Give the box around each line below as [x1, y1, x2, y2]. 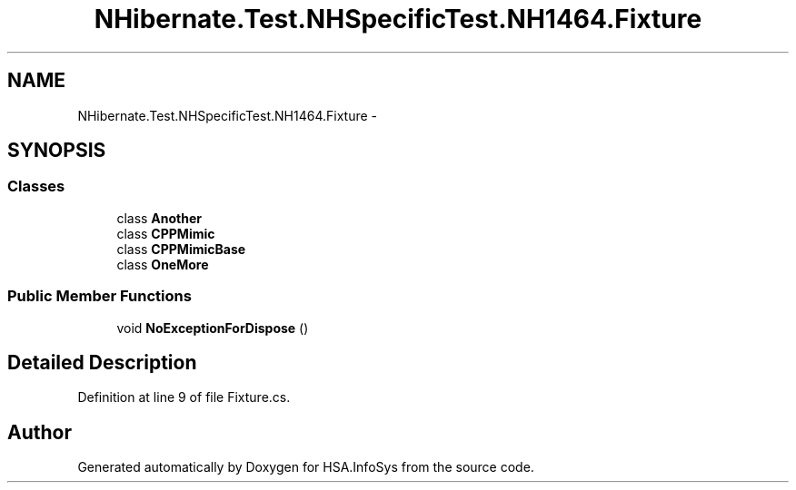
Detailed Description [7, 350, 197, 374]
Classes [7, 177, 65, 196]
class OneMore [116, 256, 209, 272]
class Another [116, 210, 203, 226]
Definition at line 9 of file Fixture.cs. [77, 389, 291, 406]
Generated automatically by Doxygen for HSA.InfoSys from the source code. [77, 459, 534, 475]
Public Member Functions [7, 287, 192, 306]
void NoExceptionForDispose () [116, 319, 309, 336]
